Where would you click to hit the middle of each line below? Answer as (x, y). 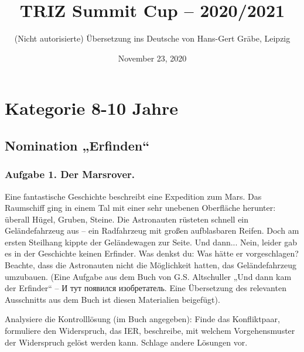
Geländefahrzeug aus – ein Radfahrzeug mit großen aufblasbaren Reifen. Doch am (152, 230)
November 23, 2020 (152, 58)
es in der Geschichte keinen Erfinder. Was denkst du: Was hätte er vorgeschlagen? (152, 253)
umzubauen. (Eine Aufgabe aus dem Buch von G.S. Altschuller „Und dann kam (148, 276)
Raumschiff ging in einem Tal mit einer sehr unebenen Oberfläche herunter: (140, 208)
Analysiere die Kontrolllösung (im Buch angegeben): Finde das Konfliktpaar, (142, 319)
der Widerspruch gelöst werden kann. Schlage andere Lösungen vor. (126, 342)
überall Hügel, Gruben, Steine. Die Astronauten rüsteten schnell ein (127, 219)
